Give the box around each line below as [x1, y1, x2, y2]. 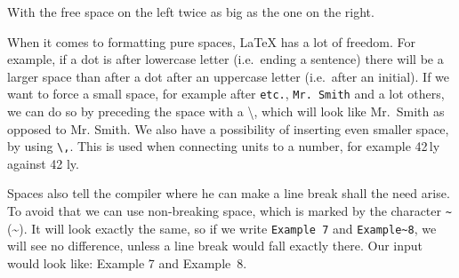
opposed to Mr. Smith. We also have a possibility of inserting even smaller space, [7, 119, 449, 138]
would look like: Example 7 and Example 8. [7, 253, 247, 272]
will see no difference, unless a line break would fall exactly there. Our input [7, 236, 423, 255]
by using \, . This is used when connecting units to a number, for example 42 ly [7, 137, 440, 155]
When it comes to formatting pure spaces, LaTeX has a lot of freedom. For [7, 32, 415, 51]
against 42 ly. [7, 154, 79, 172]
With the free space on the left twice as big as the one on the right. [7, 3, 374, 20]
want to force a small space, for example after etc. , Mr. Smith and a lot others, [7, 84, 445, 103]
